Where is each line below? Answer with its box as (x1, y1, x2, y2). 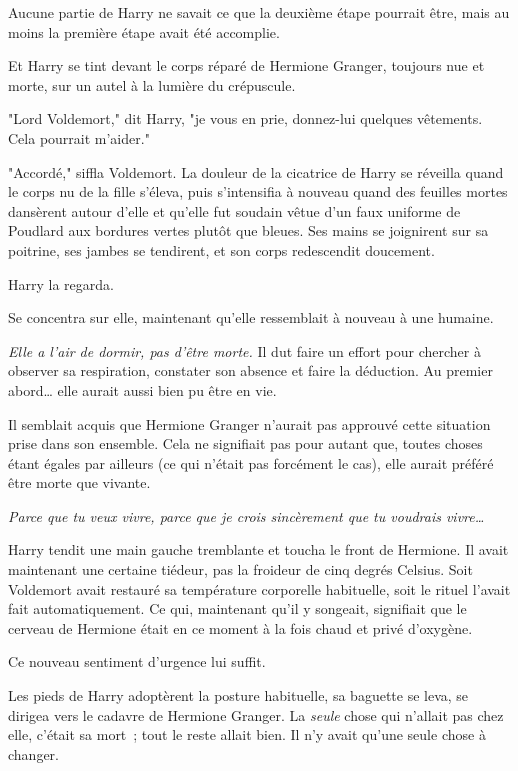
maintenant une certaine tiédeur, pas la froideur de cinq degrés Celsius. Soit (8, 559, 473, 580)
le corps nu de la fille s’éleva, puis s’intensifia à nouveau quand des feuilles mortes (8, 181, 508, 202)
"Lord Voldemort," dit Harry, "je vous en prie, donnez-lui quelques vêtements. (8, 108, 483, 129)
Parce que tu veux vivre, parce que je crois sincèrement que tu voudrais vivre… (8, 505, 485, 526)
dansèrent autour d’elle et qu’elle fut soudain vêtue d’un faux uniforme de (8, 200, 461, 221)
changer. (8, 743, 59, 764)
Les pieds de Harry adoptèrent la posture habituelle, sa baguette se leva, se (8, 685, 469, 706)
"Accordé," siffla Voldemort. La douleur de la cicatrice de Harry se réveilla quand (8, 161, 504, 182)
